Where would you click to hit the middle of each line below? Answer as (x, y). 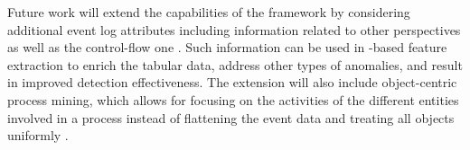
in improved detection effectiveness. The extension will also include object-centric (232, 82)
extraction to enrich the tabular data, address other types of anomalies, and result (235, 64)
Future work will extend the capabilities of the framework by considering (209, 12)
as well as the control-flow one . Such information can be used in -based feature (227, 47)
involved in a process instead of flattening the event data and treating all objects (231, 117)
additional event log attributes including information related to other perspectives (234, 29)
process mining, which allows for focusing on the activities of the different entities (233, 99)
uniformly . (38, 135)
